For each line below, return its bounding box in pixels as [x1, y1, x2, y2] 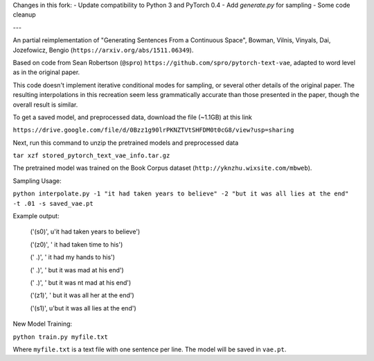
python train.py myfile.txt [12, 333, 109, 341]
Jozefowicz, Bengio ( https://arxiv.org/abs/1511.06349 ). [12, 46, 194, 54]
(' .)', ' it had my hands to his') [30, 253, 116, 261]
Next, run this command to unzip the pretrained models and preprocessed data [12, 139, 239, 147]
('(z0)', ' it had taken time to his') [30, 240, 123, 249]
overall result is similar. [12, 100, 78, 109]
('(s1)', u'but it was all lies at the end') [30, 303, 136, 312]
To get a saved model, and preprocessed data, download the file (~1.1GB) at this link [12, 113, 253, 121]
